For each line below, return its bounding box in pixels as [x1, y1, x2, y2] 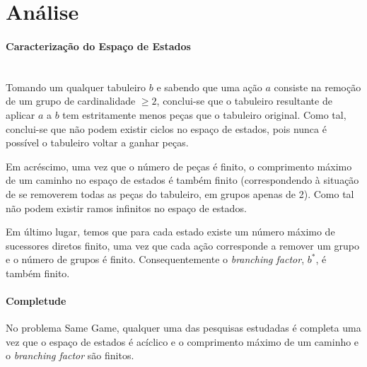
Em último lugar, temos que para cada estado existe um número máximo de [6, 224, 335, 239]
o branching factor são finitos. [6, 348, 134, 363]
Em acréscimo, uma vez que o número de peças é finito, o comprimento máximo [6, 158, 352, 173]
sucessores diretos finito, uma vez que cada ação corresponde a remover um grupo [6, 238, 360, 252]
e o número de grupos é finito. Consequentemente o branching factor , [6, 252, 305, 267]
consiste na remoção [274, 79, 361, 94]
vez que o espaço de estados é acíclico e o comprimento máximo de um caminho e [6, 334, 359, 349]
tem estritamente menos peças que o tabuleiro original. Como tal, [62, 107, 346, 122]
